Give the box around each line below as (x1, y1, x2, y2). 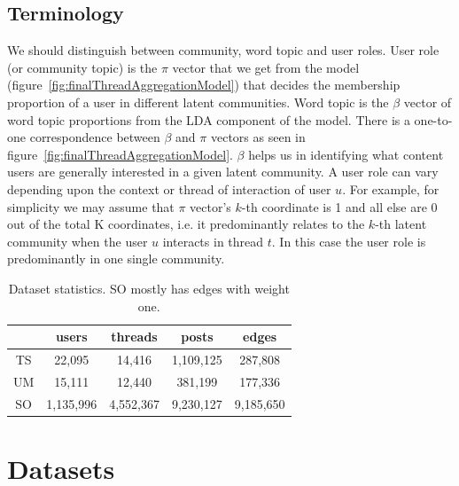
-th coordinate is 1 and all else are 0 (241, 197, 438, 216)
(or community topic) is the (7, 58, 158, 76)
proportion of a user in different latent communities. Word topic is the (7, 92, 389, 111)
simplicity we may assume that (7, 197, 175, 216)
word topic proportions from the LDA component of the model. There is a (7, 110, 410, 129)
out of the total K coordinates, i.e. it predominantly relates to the (7, 215, 365, 233)
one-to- (414, 110, 453, 129)
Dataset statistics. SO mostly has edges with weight (8, 278, 290, 297)
